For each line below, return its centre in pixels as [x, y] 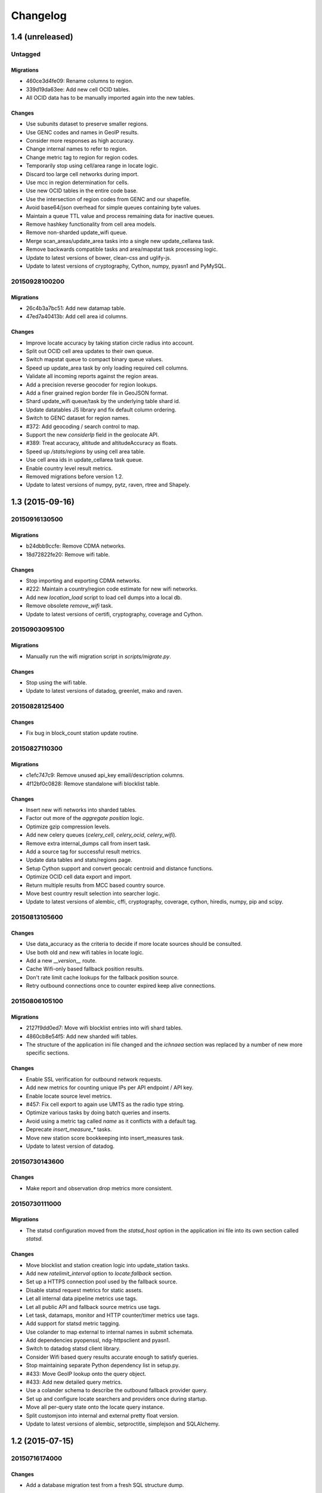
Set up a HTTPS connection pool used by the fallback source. [102, 1282]
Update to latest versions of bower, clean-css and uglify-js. [99, 257]
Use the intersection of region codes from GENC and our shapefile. [108, 199]
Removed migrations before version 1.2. [75, 476]
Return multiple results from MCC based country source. [95, 885]
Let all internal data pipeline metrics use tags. [82, 1298]
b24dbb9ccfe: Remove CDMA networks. [76, 546]
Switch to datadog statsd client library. [73, 1348]
